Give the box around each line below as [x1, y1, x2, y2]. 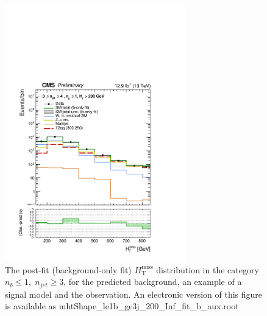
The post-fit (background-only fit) [5, 263, 132, 276]
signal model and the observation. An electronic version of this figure [5, 287, 263, 300]
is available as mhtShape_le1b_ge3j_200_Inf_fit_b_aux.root [5, 300, 239, 312]
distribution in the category [156, 263, 259, 276]
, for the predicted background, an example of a [63, 275, 242, 288]
